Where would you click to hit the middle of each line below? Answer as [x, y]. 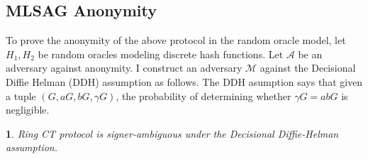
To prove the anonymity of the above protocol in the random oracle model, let [176, 40]
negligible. [28, 110]
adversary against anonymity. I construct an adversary [124, 68]
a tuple [21, 95]
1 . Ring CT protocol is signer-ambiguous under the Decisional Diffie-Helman [172, 133]
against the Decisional [308, 68]
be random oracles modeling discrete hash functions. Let [161, 54]
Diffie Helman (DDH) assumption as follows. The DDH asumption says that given [184, 81]
